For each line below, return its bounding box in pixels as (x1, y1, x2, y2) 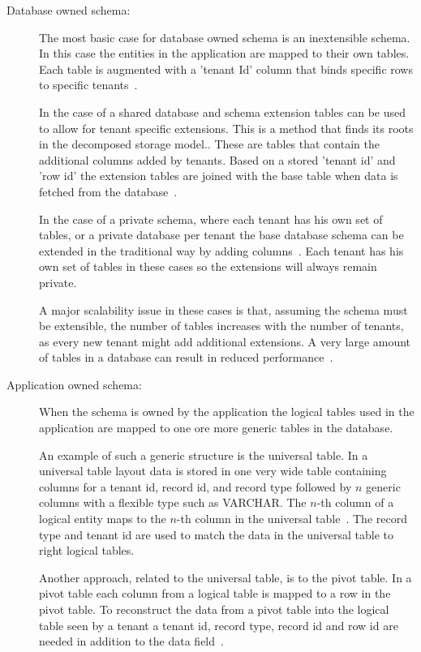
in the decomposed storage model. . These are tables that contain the (39, 135, 380, 152)
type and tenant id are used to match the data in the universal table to (39, 525, 393, 543)
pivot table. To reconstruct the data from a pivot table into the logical (39, 601, 389, 617)
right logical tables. (39, 542, 135, 559)
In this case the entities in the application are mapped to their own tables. (39, 45, 410, 62)
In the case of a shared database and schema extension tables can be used (39, 103, 406, 120)
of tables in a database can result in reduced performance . (39, 349, 333, 366)
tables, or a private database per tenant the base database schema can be (39, 226, 404, 243)
